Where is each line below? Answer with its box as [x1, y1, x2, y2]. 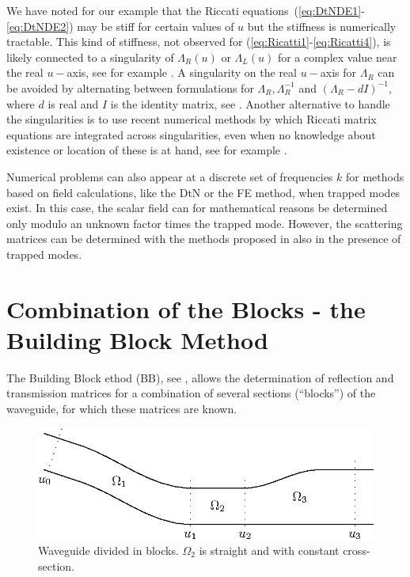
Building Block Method [6, 323, 268, 355]
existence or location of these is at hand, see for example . [6, 142, 287, 158]
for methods [345, 168, 404, 184]
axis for [320, 64, 357, 81]
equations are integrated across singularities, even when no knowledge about [6, 126, 376, 142]
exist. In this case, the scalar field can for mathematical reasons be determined [6, 199, 388, 216]
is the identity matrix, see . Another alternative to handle [110, 95, 390, 112]
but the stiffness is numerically [247, 17, 397, 34]
